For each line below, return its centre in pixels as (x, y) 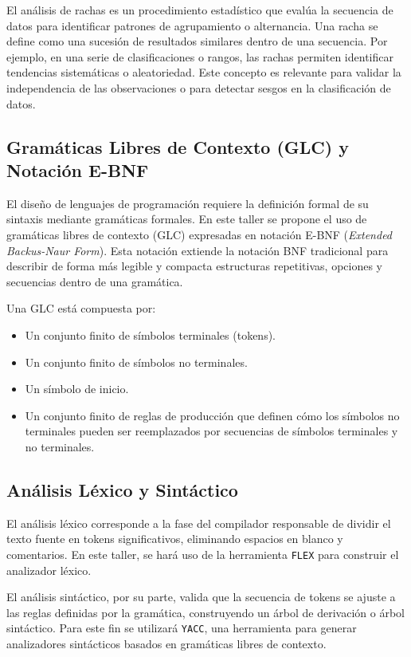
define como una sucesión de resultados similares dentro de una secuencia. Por (197, 41)
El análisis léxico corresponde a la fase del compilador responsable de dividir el (199, 523)
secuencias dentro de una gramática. (95, 281)
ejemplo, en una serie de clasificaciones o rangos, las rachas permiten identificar (200, 56)
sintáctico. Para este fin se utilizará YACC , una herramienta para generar (182, 628)
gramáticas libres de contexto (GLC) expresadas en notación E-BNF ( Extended (200, 234)
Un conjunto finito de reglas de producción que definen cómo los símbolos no (212, 415)
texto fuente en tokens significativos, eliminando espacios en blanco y (175, 539)
